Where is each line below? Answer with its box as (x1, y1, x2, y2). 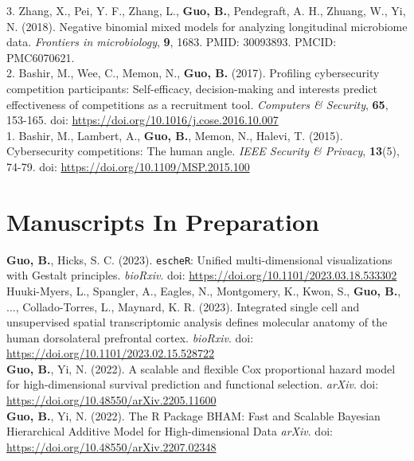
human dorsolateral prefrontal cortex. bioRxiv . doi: (6, 329, 254, 346)
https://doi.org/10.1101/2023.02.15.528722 (6, 345, 215, 361)
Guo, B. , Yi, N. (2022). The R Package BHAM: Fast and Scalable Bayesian (6, 407, 381, 424)
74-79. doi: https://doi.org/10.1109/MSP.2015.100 (6, 158, 250, 174)
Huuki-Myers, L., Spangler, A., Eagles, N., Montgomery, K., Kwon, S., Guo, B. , (6, 282, 401, 299)
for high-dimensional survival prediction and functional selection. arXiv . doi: (6, 376, 379, 393)
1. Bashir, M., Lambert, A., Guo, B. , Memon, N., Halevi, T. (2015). (6, 127, 343, 143)
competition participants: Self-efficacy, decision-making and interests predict (6, 80, 377, 96)
